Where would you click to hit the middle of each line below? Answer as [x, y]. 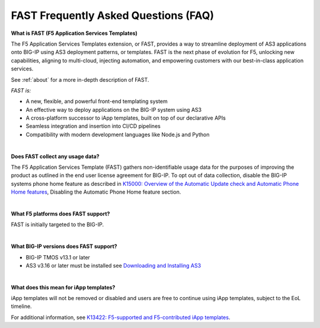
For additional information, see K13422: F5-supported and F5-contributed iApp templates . [121, 317]
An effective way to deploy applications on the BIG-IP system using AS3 [113, 110]
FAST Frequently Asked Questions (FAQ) [113, 15]
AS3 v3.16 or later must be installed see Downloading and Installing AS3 [113, 265]
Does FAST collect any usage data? [55, 156]
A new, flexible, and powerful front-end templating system [97, 101]
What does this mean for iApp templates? [63, 287]
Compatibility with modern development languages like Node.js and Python [118, 134]
